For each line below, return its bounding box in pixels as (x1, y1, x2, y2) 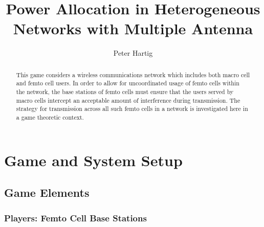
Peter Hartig (113, 48, 153, 58)
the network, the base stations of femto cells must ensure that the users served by (16, 87, 234, 96)
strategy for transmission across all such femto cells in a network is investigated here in (16, 104, 248, 113)
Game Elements (4, 185, 90, 200)
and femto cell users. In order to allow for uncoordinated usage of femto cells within (16, 79, 239, 87)
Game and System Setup (4, 149, 183, 170)
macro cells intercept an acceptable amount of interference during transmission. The (16, 96, 240, 104)
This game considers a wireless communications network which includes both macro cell (16, 70, 250, 79)
